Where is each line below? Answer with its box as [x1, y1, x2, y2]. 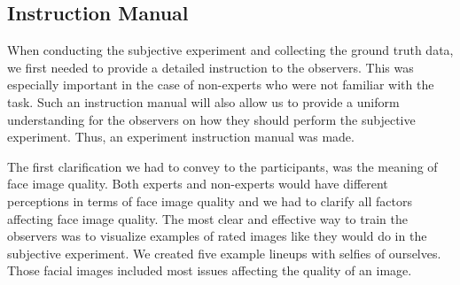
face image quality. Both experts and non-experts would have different [7, 174, 388, 193]
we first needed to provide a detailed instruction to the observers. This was [7, 58, 414, 76]
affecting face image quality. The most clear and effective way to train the [7, 209, 408, 227]
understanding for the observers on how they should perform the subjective [7, 110, 416, 128]
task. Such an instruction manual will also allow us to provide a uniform [7, 92, 400, 111]
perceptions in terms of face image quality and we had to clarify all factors [7, 191, 412, 210]
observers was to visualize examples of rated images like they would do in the [7, 227, 427, 245]
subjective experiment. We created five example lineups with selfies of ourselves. [7, 243, 441, 262]
